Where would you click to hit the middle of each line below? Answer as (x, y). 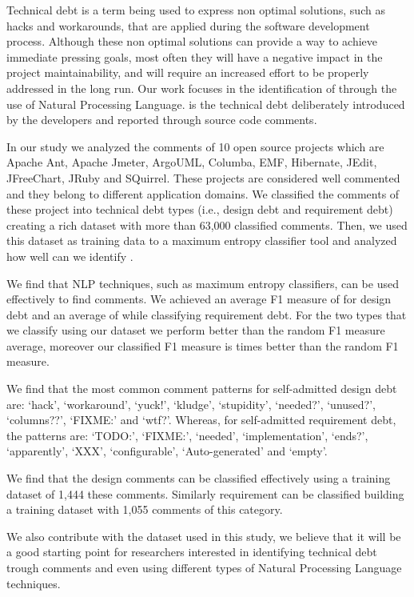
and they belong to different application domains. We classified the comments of (203, 193)
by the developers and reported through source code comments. (162, 120)
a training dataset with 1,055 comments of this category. (145, 509)
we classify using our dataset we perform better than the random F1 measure (196, 330)
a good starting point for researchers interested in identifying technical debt (192, 552)
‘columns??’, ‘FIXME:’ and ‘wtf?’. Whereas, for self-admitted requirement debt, (201, 420)
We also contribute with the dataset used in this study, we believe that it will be (204, 536)
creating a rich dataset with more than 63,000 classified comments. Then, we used (207, 224)
